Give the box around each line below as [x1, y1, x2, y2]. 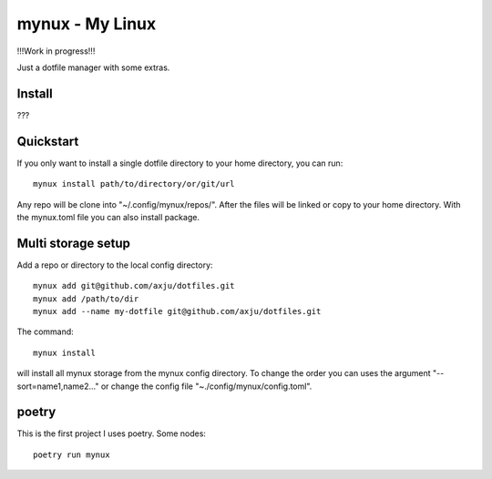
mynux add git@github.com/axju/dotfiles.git [33, 280, 236, 291]
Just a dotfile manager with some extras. [16, 62, 170, 73]
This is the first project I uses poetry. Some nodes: [16, 428, 207, 439]
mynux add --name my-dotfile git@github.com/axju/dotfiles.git [33, 306, 322, 316]
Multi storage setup [16, 235, 131, 250]
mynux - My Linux [16, 14, 157, 34]
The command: [16, 326, 75, 337]
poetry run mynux [33, 449, 110, 460]
